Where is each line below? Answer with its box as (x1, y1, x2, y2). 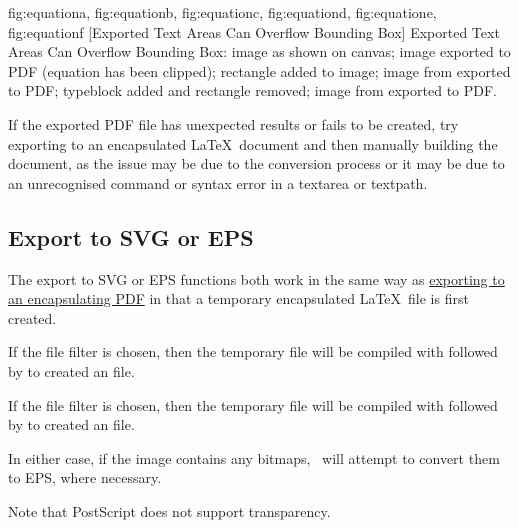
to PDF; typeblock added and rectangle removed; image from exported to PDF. (8, 80, 498, 101)
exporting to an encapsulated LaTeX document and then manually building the (8, 133, 498, 154)
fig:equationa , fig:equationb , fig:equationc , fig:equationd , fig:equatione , (8, 2, 437, 22)
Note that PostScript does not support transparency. (8, 500, 331, 521)
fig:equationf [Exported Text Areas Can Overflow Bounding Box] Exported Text (8, 21, 500, 42)
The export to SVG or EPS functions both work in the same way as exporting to (8, 268, 505, 289)
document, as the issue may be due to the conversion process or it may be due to (8, 153, 505, 174)
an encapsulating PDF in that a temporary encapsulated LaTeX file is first (8, 288, 469, 309)
